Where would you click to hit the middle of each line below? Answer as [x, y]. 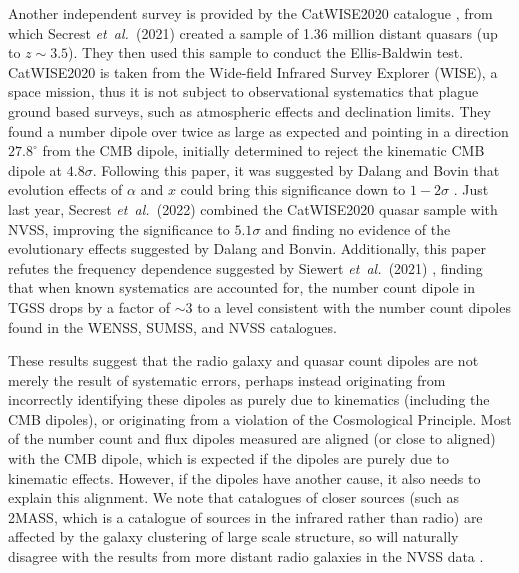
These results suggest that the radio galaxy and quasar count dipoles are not [243, 360]
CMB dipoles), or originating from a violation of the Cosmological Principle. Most [260, 418]
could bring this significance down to [293, 189]
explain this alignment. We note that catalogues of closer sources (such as [233, 497]
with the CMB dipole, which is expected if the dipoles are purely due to [229, 458]
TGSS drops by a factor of [89, 306]
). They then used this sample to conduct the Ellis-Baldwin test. [266, 52]
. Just [471, 189]
